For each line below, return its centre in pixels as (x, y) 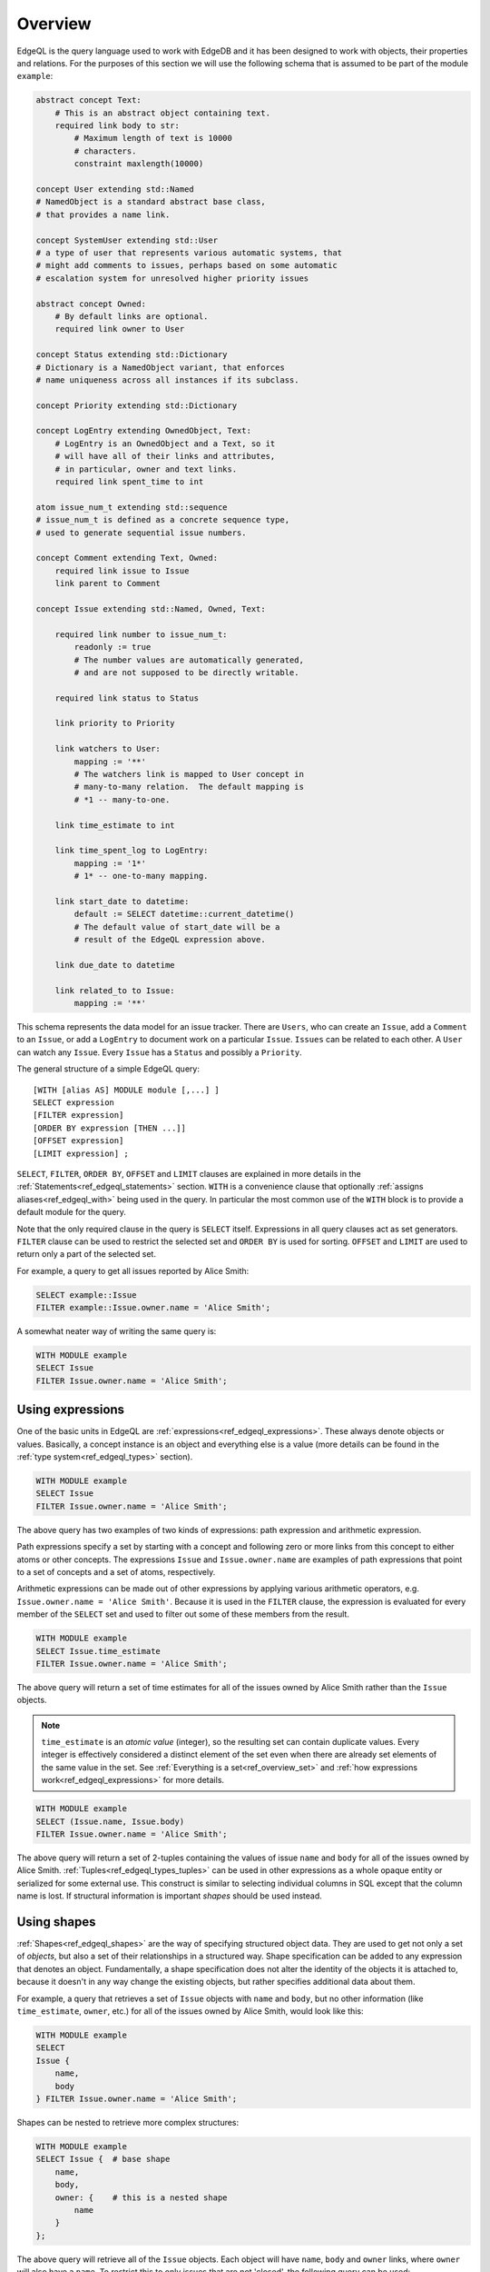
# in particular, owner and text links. (146, 469)
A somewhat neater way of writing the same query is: (117, 1331)
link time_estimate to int (115, 825)
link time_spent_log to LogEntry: (132, 851)
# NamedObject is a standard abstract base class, (151, 202)
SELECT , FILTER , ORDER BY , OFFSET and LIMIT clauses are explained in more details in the (189, 1173)
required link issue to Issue (122, 571)
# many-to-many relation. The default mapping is (189, 787)
